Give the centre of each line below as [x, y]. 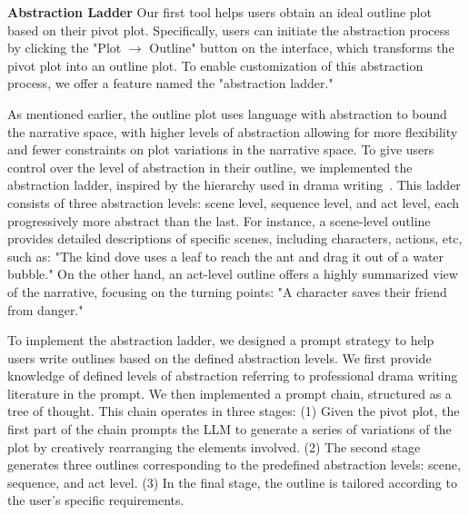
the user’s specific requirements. [96, 500]
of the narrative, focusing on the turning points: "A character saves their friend [227, 291]
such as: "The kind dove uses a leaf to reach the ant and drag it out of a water [226, 256]
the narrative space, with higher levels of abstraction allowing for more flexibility [233, 131]
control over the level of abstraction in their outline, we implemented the [210, 167]
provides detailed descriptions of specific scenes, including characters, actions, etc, [235, 238]
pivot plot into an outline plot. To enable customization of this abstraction [215, 65]
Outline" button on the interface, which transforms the [302, 48]
